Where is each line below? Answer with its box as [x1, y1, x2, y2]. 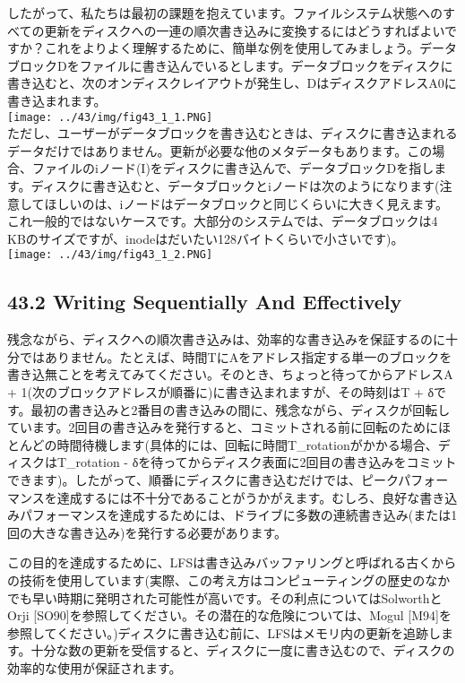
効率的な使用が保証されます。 [7, 658, 182, 677]
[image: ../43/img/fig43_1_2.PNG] [7, 248, 213, 262]
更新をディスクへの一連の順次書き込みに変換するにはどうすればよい [44, 21, 445, 39]
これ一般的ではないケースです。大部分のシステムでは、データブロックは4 [7, 212, 438, 230]
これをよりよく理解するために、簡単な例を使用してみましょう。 [44, 39, 420, 57]
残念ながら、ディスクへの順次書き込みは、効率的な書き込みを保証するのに [7, 330, 446, 349]
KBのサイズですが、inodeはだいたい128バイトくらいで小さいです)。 [7, 229, 404, 247]
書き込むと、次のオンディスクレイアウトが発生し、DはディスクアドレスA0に [7, 73, 457, 92]
